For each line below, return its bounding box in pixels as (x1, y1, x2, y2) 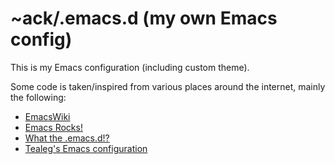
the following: (10, 91, 67, 103)
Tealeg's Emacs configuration (24, 142, 148, 154)
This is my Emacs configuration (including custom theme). (10, 61, 250, 73)
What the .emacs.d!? (24, 132, 110, 144)
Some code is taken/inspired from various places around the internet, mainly (10, 80, 326, 92)
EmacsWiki (24, 110, 71, 122)
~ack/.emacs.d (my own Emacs (10, 7, 278, 30)
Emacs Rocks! (24, 121, 83, 133)
